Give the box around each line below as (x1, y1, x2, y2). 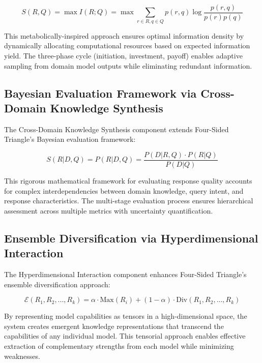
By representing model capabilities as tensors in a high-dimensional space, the (4, 311, 247, 321)
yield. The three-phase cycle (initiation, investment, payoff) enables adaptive (4, 50, 243, 60)
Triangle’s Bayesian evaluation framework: (4, 134, 136, 144)
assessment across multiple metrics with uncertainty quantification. (4, 205, 213, 216)
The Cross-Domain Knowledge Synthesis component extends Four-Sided (4, 124, 229, 134)
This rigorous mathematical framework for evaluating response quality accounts (4, 175, 252, 186)
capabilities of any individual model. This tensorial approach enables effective (4, 330, 246, 341)
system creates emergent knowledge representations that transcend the (4, 320, 224, 331)
